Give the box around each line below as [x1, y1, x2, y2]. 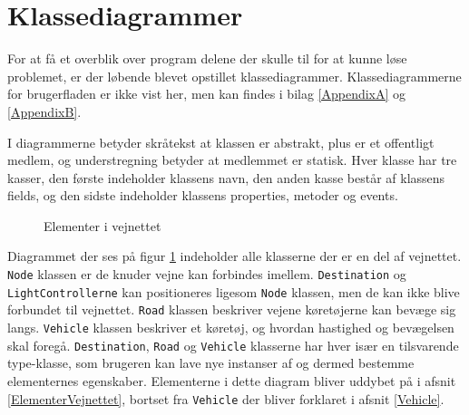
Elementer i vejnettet [44, 216, 161, 235]
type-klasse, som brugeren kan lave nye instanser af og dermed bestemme [7, 353, 415, 372]
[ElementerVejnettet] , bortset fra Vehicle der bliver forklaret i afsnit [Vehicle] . [7, 389, 445, 408]
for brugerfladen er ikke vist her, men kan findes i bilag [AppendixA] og [7, 84, 406, 103]
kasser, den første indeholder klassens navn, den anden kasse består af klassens [7, 168, 445, 187]
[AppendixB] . [7, 101, 82, 121]
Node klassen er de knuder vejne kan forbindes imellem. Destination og [7, 265, 406, 284]
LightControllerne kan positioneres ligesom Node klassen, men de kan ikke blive [7, 282, 460, 301]
